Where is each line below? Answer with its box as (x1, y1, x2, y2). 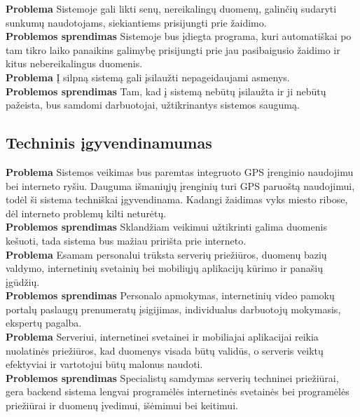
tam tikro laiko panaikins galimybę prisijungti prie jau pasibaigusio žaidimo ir (6, 42, 340, 57)
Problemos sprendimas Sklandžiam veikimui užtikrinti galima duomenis (6, 219, 327, 234)
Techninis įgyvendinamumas (6, 132, 212, 153)
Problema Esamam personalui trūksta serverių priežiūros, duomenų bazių (6, 247, 327, 261)
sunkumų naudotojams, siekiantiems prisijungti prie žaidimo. (6, 15, 267, 29)
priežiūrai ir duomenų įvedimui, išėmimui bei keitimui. (6, 398, 238, 413)
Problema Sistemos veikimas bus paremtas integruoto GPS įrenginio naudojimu (6, 164, 354, 179)
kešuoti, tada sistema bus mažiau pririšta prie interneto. (6, 233, 247, 247)
